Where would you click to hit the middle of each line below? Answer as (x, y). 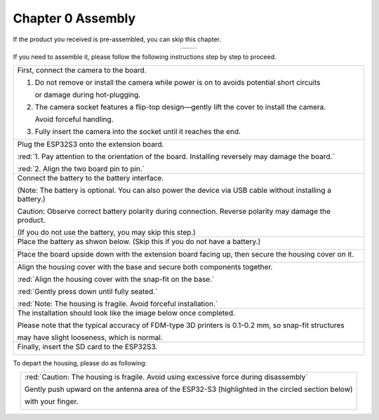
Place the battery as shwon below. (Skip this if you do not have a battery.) (139, 242)
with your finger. (51, 401)
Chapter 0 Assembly (74, 18)
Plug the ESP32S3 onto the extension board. (91, 144)
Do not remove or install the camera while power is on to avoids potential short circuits (178, 83)
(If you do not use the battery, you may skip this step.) (107, 233)
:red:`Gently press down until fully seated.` (87, 292)
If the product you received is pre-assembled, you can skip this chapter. (117, 39)
